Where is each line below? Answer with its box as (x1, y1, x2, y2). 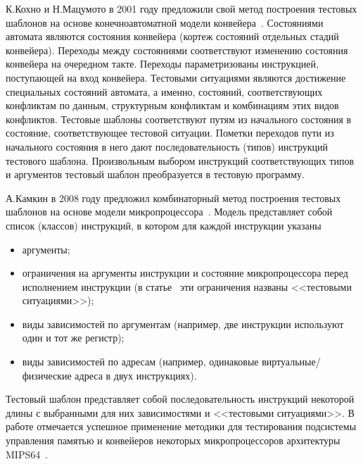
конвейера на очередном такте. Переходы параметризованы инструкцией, (6, 56, 319, 71)
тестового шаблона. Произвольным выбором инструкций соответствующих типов (6, 153, 355, 168)
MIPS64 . (6, 446, 49, 461)
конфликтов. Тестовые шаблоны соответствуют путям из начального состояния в (6, 111, 352, 126)
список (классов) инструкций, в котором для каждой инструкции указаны (6, 218, 321, 232)
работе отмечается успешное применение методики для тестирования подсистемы (6, 419, 357, 434)
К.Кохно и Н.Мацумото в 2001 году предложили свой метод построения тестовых (6, 1, 357, 15)
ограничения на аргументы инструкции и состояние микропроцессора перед (22, 265, 348, 280)
